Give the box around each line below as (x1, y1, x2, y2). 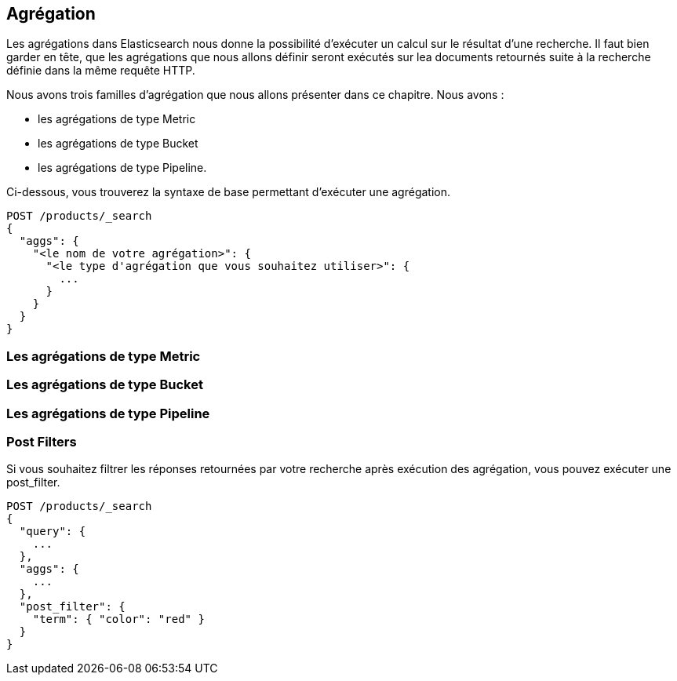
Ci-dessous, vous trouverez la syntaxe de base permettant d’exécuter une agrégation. (6, 185, 451, 199)
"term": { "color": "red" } (32, 613, 205, 626)
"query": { (19, 525, 86, 538)
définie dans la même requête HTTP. (6, 64, 195, 78)
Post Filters (6, 433, 77, 450)
